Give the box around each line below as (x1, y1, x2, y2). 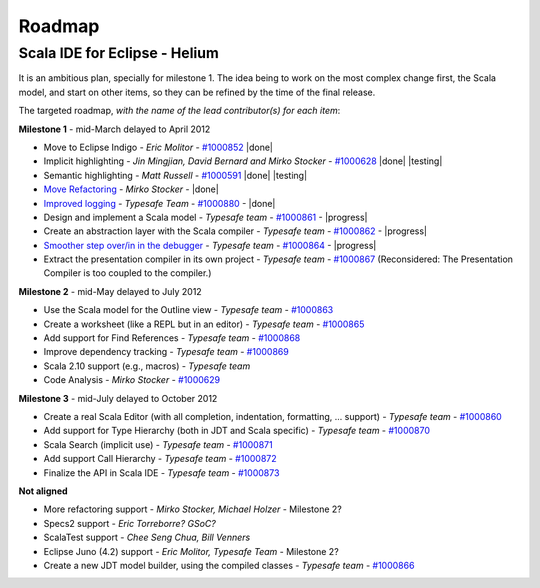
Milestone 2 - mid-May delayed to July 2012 (18, 285, 202, 297)
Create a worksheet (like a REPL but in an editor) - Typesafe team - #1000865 (43, 318, 365, 330)
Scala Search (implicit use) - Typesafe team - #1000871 (43, 438, 274, 450)
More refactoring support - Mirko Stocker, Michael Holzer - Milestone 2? (43, 503, 342, 515)
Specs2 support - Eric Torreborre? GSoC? (43, 517, 217, 529)
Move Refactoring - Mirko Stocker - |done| (43, 183, 219, 195)
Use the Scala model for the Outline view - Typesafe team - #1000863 (43, 304, 334, 316)
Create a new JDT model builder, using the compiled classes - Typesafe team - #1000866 (43, 559, 415, 571)
